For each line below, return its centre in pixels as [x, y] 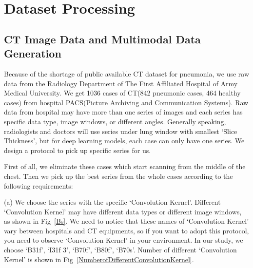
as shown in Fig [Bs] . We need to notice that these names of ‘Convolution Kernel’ [126, 221]
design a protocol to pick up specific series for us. [78, 150]
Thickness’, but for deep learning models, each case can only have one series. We [124, 141]
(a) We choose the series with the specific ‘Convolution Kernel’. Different [112, 202]
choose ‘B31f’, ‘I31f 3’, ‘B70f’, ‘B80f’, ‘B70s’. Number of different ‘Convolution [120, 250]
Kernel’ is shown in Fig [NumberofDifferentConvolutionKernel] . [99, 259]
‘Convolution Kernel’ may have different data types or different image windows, [123, 211]
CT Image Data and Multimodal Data [102, 39]
